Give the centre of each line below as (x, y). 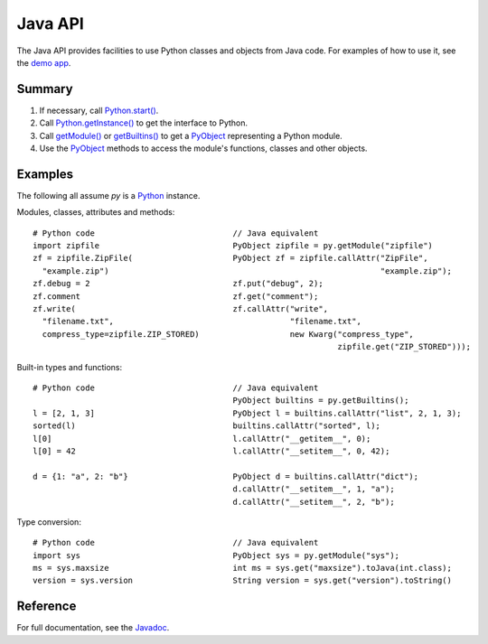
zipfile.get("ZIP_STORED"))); (404, 347)
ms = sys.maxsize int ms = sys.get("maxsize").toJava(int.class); (242, 568)
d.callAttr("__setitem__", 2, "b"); (314, 502)
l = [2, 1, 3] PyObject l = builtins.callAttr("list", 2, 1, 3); (247, 413)
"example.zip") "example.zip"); (247, 271)
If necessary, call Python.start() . (99, 110)
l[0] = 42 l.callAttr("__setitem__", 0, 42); (211, 451)
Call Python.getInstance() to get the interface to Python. (144, 123)
